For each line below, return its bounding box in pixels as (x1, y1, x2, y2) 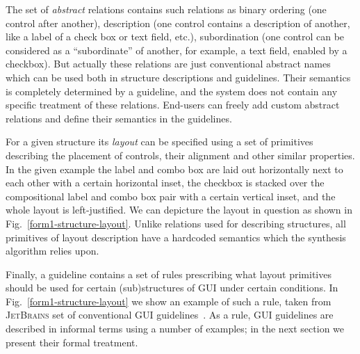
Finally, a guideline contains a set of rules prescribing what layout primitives (6, 266, 332, 281)
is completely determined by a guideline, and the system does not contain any (6, 83, 338, 98)
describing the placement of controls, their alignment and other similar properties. (6, 147, 355, 162)
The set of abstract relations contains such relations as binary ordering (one (6, 2, 327, 16)
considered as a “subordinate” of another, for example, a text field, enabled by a (6, 42, 347, 57)
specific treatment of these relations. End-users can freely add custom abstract (6, 97, 340, 112)
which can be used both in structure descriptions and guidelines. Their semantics (6, 70, 351, 84)
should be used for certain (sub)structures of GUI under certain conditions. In (6, 280, 338, 295)
